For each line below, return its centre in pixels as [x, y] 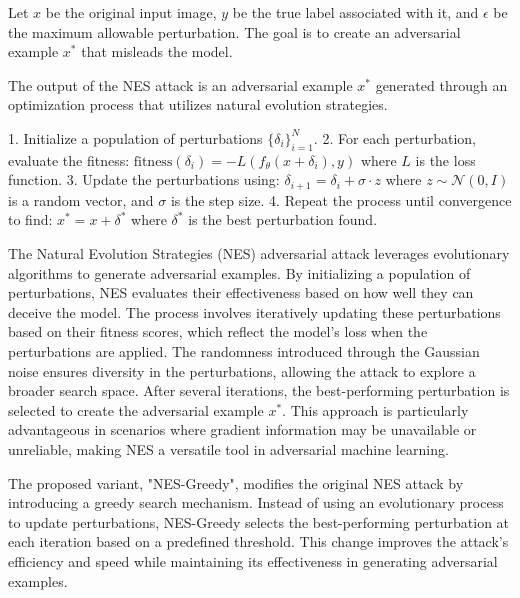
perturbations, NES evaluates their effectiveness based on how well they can [241, 292]
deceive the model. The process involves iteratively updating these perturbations [254, 311]
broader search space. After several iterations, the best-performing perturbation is [259, 390]
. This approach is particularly [375, 409]
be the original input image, [131, 12]
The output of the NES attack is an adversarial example [180, 84]
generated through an [441, 84]
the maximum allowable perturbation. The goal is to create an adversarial [234, 31]
